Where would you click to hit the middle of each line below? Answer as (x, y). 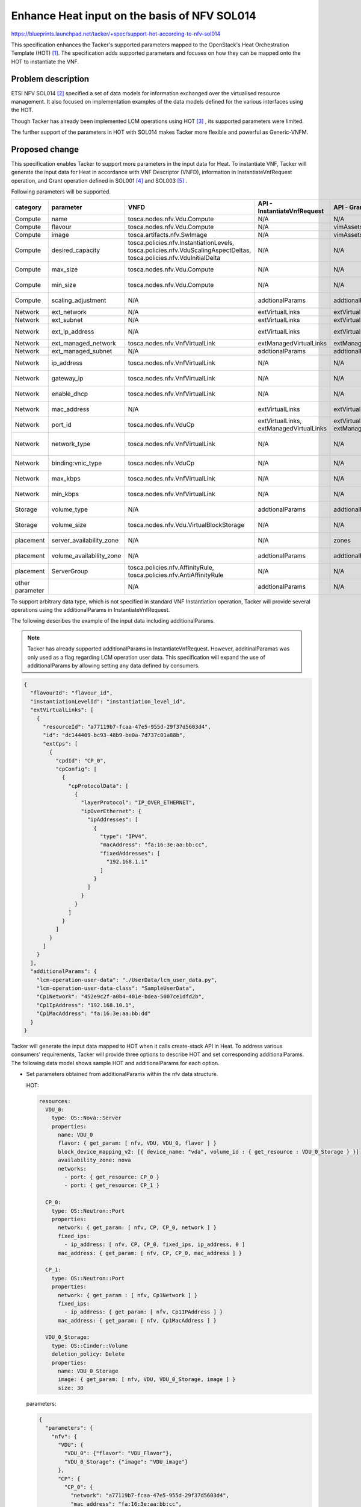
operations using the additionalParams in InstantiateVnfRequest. (91, 610)
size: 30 (71, 1388)
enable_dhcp (70, 394)
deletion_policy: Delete (88, 1354)
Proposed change (45, 149)
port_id (61, 424)
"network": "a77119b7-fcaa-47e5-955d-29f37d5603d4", (150, 1496)
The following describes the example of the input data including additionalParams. (113, 621)
